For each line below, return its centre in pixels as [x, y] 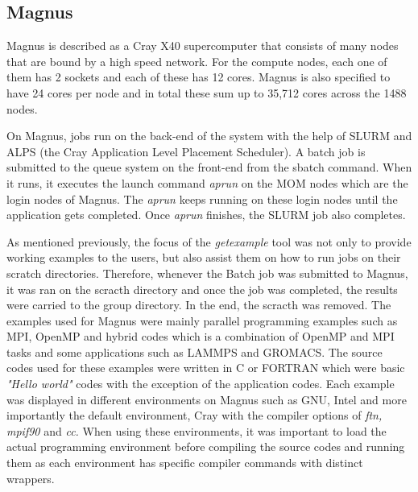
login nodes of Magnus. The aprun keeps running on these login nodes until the [202, 198]
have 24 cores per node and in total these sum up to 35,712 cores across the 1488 [207, 92]
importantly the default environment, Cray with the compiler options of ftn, [195, 415]
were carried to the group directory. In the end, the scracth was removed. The [199, 305]
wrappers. [31, 478]
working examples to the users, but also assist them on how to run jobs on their [204, 257]
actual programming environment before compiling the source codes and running [206, 447]
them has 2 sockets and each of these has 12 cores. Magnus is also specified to [199, 77]
